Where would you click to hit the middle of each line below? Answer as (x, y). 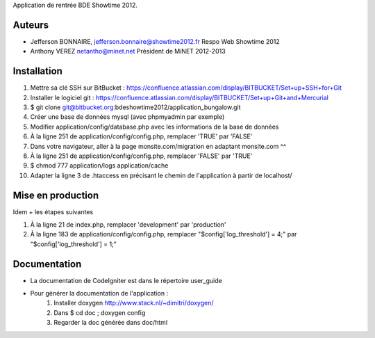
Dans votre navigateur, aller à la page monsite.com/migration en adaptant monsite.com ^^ (158, 146)
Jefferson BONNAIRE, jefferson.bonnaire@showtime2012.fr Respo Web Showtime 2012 (155, 41)
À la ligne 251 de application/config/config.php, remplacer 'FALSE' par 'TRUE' (141, 156)
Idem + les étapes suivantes (53, 211)
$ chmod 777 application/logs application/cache (99, 166)
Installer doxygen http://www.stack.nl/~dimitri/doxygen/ (134, 303)
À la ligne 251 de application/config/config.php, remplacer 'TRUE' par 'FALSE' (141, 136)
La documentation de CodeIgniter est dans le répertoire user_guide (126, 280)
